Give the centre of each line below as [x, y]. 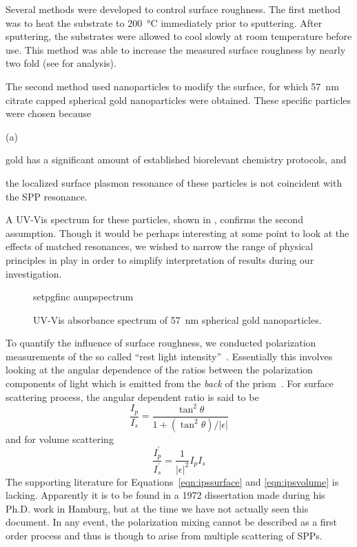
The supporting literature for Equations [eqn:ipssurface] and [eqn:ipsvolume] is [172, 481]
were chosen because [49, 113]
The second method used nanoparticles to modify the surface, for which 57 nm [172, 86]
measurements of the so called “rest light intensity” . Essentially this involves [169, 356]
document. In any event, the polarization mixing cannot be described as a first [172, 522]
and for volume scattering [60, 438]
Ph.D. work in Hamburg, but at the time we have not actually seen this [157, 508]
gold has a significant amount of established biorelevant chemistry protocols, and [176, 159]
